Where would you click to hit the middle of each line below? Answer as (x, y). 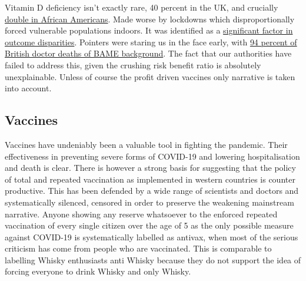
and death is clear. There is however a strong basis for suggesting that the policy (150, 168)
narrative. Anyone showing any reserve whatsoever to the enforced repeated (141, 214)
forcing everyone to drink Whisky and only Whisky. (98, 271)
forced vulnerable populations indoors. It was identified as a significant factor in (149, 30)
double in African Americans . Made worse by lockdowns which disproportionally (150, 19)
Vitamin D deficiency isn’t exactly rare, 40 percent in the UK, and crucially (142, 7)
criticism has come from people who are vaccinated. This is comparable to (138, 248)
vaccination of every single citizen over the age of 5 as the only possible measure (149, 225)
